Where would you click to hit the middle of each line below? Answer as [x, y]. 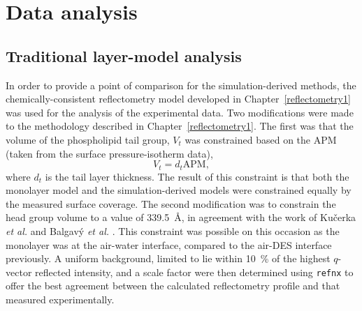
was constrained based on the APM [261, 139]
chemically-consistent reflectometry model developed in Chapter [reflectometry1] [178, 99]
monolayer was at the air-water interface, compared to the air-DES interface [169, 244]
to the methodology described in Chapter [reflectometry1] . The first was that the [180, 126]
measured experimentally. [60, 299]
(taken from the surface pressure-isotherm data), [109, 153]
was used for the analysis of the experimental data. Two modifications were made [180, 112]
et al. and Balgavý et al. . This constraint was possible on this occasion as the [173, 230]
